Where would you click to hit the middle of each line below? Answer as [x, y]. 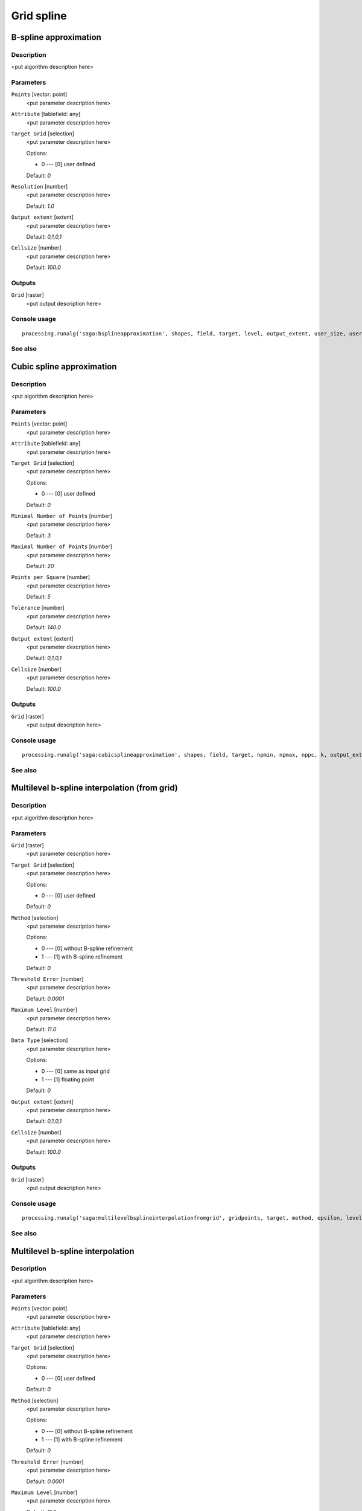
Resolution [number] [40, 186]
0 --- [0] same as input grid [75, 1071]
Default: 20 [40, 566]
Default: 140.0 [44, 627]
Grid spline [39, 16]
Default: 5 [38, 597]
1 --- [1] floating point [68, 1079]
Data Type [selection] [40, 1040]
